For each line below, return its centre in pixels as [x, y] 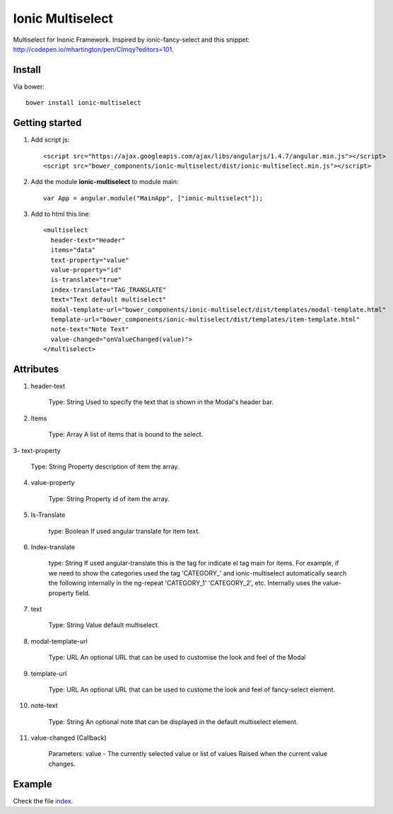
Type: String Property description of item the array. [105, 466]
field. [83, 593]
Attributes [36, 369]
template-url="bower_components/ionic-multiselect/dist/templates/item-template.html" [205, 320]
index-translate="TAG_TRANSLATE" [108, 290]
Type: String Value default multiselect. [104, 625]
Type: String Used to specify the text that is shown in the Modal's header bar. [161, 402]
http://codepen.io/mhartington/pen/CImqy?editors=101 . [94, 49]
